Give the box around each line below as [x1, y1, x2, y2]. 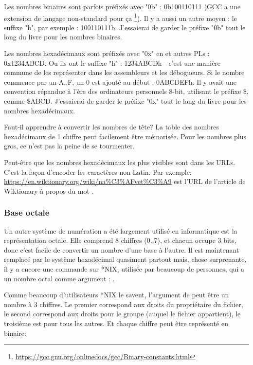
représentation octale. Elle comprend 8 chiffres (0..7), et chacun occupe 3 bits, [4, 235, 236, 245]
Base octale [4, 206, 50, 219]
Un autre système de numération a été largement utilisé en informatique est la [4, 225, 237, 236]
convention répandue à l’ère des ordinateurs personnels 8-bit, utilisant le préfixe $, [4, 86, 249, 96]
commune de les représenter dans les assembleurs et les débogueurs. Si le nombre [4, 67, 245, 77]
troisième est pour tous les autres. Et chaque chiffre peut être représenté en [4, 318, 228, 328]
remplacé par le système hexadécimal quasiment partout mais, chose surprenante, [4, 254, 247, 264]
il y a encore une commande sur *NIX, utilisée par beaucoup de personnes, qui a [4, 263, 244, 274]
